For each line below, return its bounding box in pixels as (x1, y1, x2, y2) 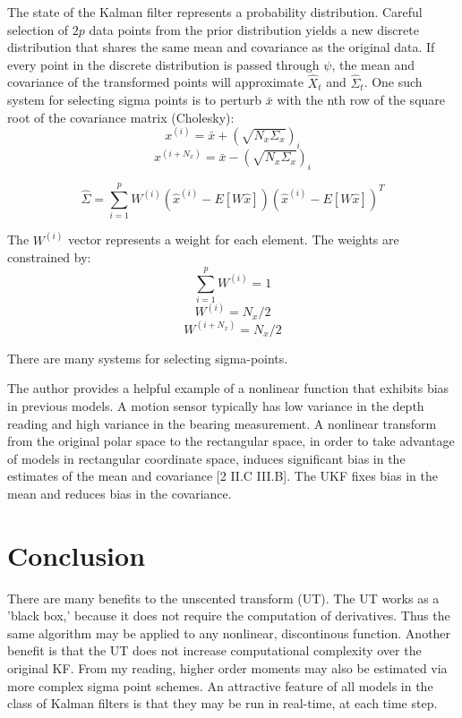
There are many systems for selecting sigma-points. (7, 348, 288, 367)
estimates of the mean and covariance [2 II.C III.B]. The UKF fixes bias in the (7, 466, 438, 485)
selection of (7, 20, 69, 38)
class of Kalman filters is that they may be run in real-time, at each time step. (7, 694, 438, 713)
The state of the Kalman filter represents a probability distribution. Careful (7, 3, 423, 21)
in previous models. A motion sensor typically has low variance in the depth (7, 396, 424, 415)
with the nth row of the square (277, 90, 446, 109)
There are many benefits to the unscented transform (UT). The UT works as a (7, 588, 440, 607)
